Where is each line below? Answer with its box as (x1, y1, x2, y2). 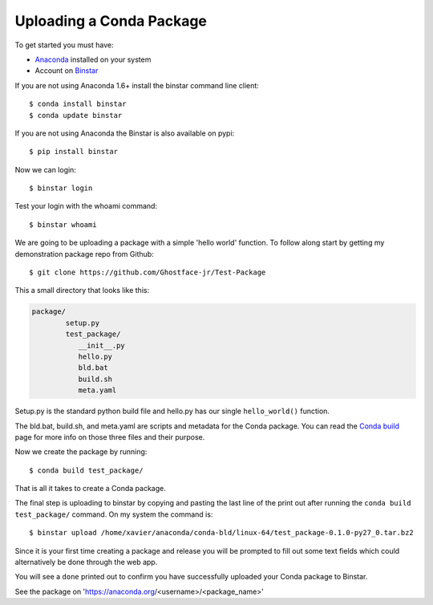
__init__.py (78, 341, 126, 350)
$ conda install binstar (29, 99, 127, 108)
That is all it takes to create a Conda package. (14, 484, 166, 493)
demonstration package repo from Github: (14, 249, 154, 258)
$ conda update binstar (29, 111, 123, 120)
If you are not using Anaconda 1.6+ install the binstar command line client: (14, 80, 260, 90)
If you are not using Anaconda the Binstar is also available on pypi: (14, 128, 235, 138)
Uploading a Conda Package (14, 12, 208, 30)
